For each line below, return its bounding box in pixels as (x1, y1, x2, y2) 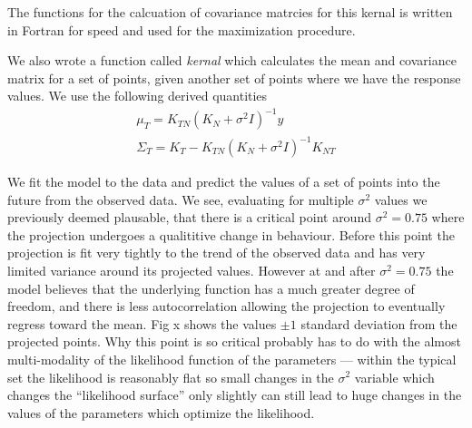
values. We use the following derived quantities (7, 86, 268, 105)
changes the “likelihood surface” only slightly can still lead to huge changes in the (7, 385, 462, 404)
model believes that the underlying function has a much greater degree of (7, 278, 415, 297)
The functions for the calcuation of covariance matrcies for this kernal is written (7, 3, 453, 21)
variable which (354, 367, 435, 386)
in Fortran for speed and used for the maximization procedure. (7, 20, 356, 39)
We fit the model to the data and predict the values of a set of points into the (7, 172, 440, 191)
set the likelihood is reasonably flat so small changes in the (7, 367, 334, 386)
